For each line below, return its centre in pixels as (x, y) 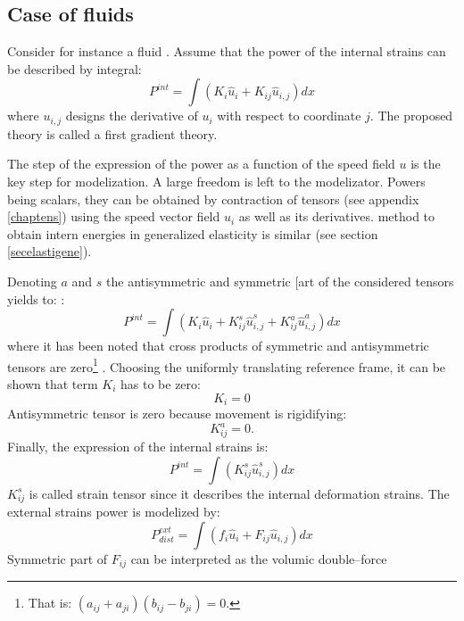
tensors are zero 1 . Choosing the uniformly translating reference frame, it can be (227, 365)
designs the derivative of (132, 116)
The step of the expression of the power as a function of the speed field (201, 164)
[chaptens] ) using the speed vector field (114, 216)
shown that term (53, 384)
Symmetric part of (58, 558)
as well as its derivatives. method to (337, 216)
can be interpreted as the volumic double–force (259, 558)
